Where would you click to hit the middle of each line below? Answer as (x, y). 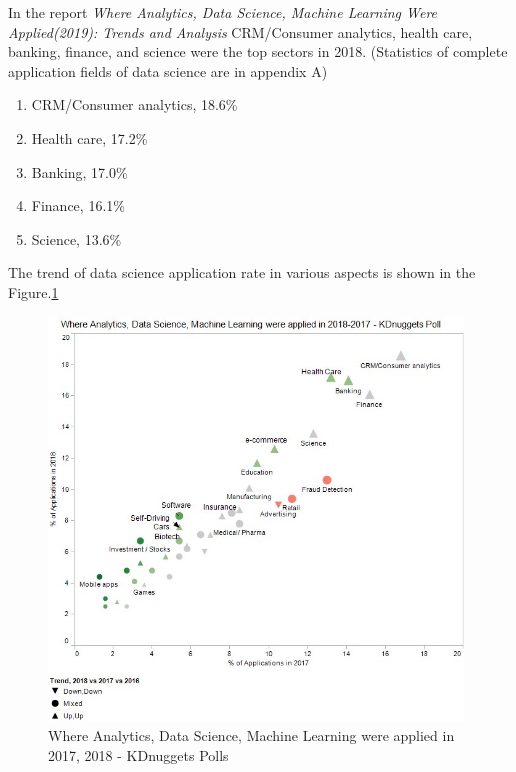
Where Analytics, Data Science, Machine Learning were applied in (251, 735)
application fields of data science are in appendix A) (168, 70)
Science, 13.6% (76, 238)
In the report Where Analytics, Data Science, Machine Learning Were (223, 12)
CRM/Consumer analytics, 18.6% (134, 104)
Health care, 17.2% (89, 137)
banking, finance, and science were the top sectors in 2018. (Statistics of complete (258, 51)
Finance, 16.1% (78, 205)
